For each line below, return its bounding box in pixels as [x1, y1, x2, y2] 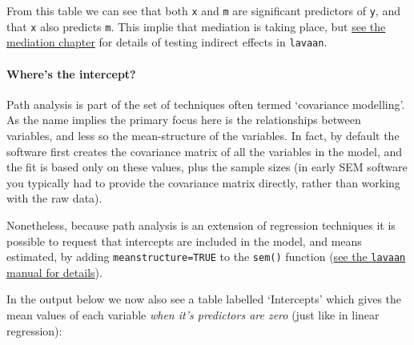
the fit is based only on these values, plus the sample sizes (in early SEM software [6, 158, 408, 175]
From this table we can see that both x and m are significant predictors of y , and [6, 2, 400, 18]
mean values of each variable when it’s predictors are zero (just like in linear [6, 306, 380, 323]
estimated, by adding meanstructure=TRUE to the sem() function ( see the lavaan [6, 248, 406, 265]
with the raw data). [6, 190, 102, 207]
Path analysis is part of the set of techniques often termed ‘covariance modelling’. [6, 95, 405, 112]
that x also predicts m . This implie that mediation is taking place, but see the [6, 18, 386, 34]
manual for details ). [6, 263, 102, 280]
